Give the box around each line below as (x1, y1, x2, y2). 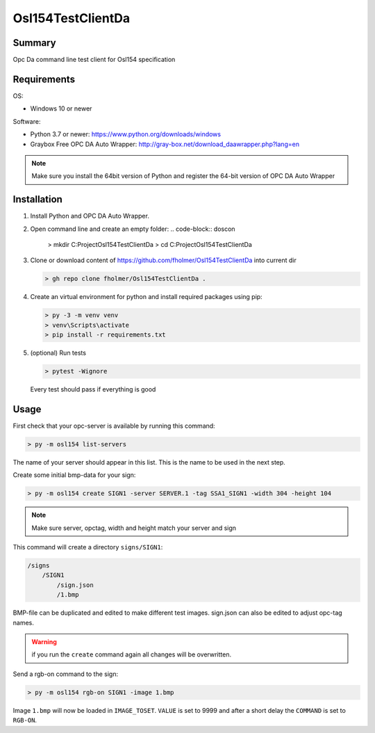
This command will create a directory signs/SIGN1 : (12, 543, 163, 551)
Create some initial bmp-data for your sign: (12, 471, 136, 479)
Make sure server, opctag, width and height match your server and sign (31, 524, 236, 532)
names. (12, 618, 34, 627)
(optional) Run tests (30, 348, 87, 357)
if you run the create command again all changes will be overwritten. (31, 650, 232, 659)
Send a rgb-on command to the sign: (12, 670, 118, 678)
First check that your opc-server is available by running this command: (12, 421, 215, 430)
